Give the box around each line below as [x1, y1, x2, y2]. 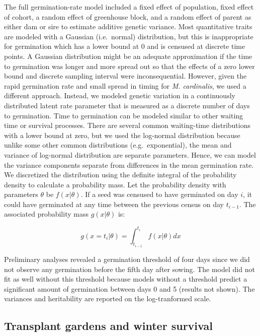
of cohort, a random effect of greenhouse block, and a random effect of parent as [4, 11, 251, 22]
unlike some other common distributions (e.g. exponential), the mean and [4, 140, 232, 150]
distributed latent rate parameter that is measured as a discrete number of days [4, 100, 250, 110]
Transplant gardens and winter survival [4, 318, 213, 333]
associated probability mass [4, 209, 89, 219]
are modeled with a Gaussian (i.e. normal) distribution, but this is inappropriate [4, 31, 253, 41]
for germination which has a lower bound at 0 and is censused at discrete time [4, 41, 245, 51]
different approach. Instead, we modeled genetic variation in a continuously [4, 90, 235, 101]
